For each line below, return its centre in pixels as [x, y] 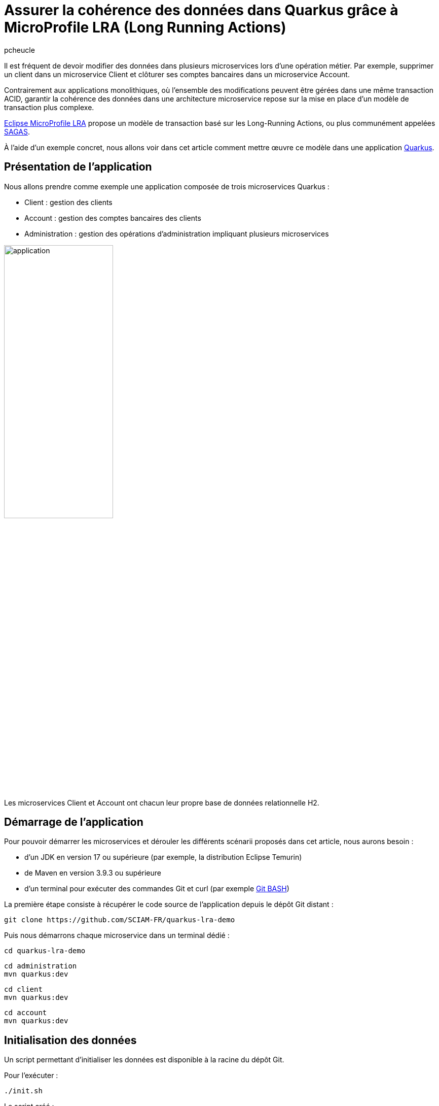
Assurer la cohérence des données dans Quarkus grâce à [201, 10]
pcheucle [20, 50]
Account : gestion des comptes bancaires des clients [113, 218]
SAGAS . [17, 131]
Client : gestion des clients [68, 202]
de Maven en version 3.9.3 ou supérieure [93, 873]
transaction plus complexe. [49, 107]
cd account [26, 1013]
